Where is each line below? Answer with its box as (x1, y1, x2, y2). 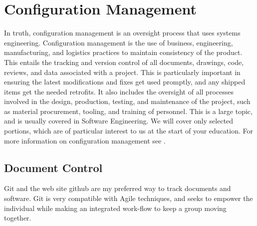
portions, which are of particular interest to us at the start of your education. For (4, 125, 254, 136)
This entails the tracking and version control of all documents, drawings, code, (4, 56, 244, 67)
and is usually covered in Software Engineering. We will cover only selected (4, 115, 234, 126)
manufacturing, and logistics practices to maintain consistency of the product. (4, 47, 243, 57)
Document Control (4, 159, 103, 175)
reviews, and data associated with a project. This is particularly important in (4, 66, 241, 77)
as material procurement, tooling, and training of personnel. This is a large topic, (4, 105, 253, 116)
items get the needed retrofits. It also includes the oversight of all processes (4, 86, 234, 96)
